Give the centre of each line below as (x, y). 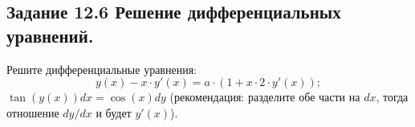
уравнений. (50, 35)
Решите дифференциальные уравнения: (102, 69)
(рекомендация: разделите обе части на (265, 97)
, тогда (392, 97)
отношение (33, 112)
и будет (114, 112)
